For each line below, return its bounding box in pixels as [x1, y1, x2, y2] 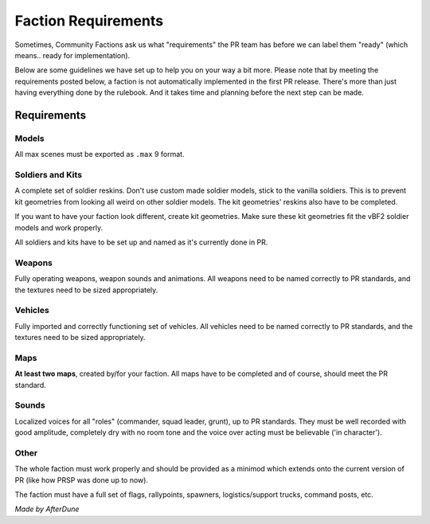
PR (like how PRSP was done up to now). [14, 475, 149, 485]
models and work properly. [14, 223, 104, 233]
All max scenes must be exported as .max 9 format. [14, 150, 185, 159]
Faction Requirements [14, 12, 163, 29]
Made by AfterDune [14, 504, 80, 514]
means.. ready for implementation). [14, 50, 131, 60]
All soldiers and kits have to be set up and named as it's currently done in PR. [14, 237, 268, 247]
